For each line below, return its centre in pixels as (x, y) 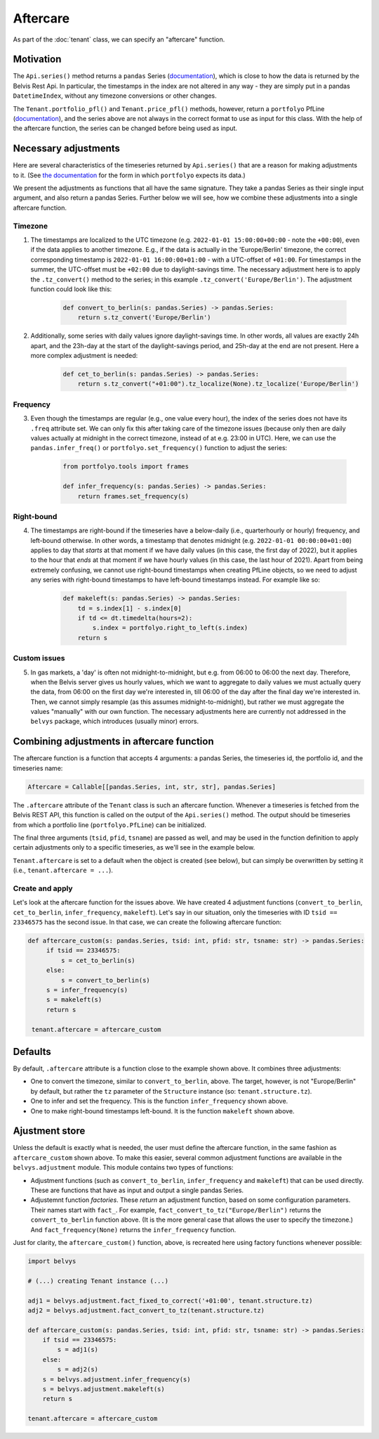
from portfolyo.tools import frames (126, 467)
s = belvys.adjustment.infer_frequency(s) (117, 1379)
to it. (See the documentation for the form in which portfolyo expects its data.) (129, 175)
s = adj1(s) (78, 1350)
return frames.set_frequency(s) (133, 496)
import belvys (52, 1261)
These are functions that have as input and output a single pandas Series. (137, 1190)
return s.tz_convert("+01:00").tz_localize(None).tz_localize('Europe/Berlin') (218, 384)
